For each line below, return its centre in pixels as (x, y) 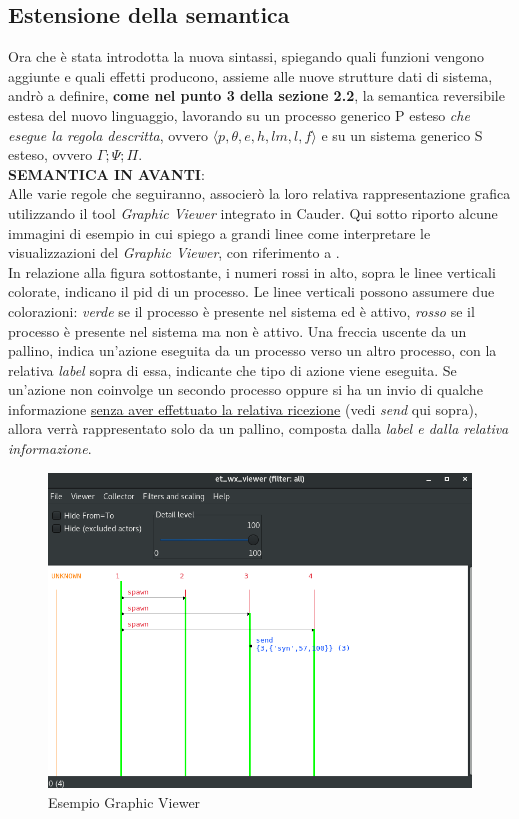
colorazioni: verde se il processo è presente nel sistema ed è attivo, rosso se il (241, 310)
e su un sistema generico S (402, 134)
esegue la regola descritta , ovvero (108, 134)
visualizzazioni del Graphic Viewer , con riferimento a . (174, 252)
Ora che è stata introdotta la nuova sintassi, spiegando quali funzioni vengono (246, 56)
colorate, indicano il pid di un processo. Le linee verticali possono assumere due (251, 291)
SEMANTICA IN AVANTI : (106, 173)
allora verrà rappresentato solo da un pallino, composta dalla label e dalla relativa (258, 428)
